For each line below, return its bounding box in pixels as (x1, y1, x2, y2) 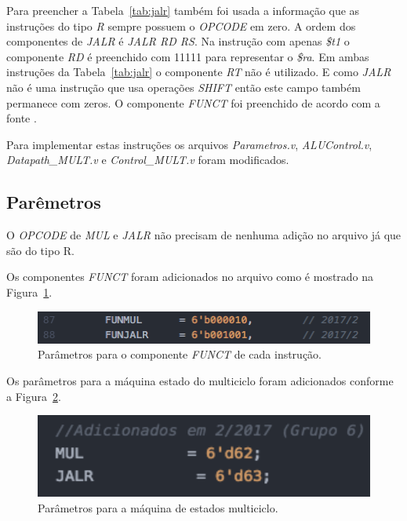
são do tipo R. (6, 242, 74, 258)
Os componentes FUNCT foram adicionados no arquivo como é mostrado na (6, 268, 374, 285)
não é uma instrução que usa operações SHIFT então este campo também (6, 78, 361, 95)
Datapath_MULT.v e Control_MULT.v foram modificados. (6, 151, 289, 168)
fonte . (6, 110, 37, 126)
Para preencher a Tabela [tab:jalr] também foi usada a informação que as (6, 2, 360, 18)
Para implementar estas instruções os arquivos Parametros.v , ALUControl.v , (6, 136, 372, 152)
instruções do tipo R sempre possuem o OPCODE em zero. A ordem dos (6, 17, 356, 34)
